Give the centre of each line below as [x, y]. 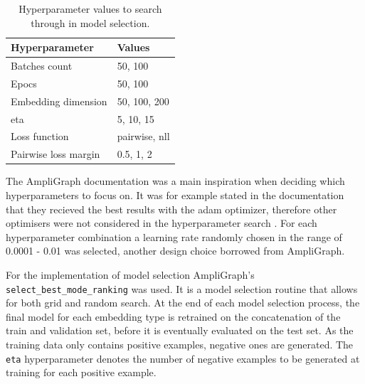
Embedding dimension [59, 101]
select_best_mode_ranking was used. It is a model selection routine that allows [182, 288]
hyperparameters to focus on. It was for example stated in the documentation [175, 194]
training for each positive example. [81, 372]
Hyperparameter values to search [90, 9]
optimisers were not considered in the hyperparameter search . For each [162, 223]
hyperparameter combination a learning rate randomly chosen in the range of [174, 236]
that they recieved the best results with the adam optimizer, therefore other [171, 209]
